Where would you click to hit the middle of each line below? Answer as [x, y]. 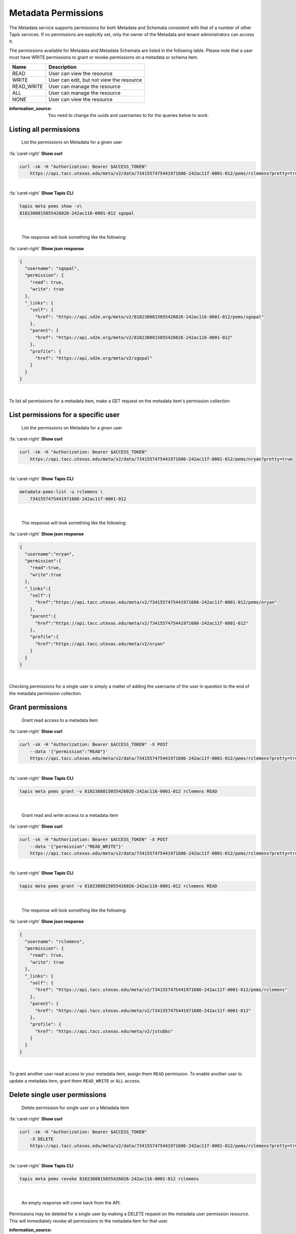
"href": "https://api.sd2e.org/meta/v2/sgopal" [94, 358]
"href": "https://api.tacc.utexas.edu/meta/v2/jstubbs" [104, 1031]
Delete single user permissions [58, 1095]
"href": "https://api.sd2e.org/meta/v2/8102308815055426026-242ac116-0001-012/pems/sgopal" [149, 317]
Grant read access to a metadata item [60, 720]
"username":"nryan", [50, 554]
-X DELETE [42, 1139]
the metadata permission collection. [46, 693]
